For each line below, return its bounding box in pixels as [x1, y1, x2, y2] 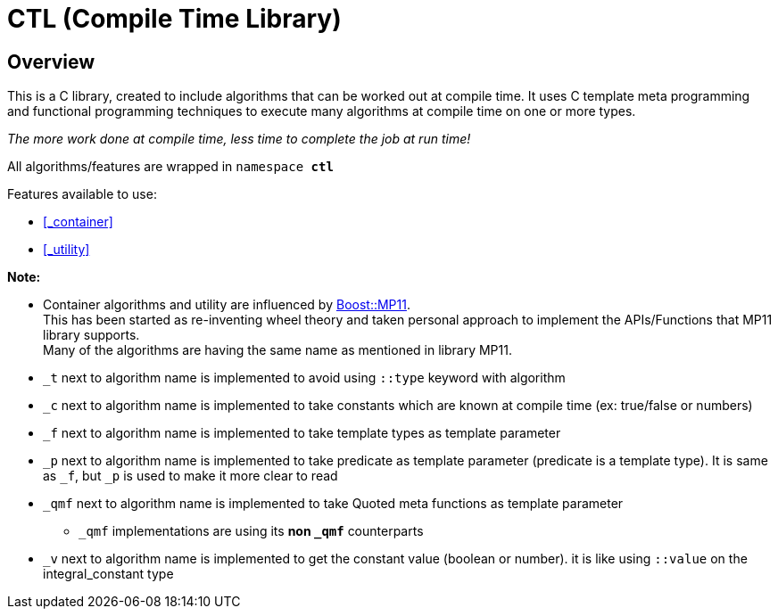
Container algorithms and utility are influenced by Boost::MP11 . [43, 297, 410, 313]
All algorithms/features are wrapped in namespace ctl [7, 159, 334, 175]
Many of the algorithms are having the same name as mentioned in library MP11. [43, 342, 512, 358]
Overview [7, 50, 95, 73]
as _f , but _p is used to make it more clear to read [43, 468, 338, 484]
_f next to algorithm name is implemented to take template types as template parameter [43, 425, 561, 441]
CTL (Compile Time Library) [7, 4, 342, 34]
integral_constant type [43, 566, 174, 582]
